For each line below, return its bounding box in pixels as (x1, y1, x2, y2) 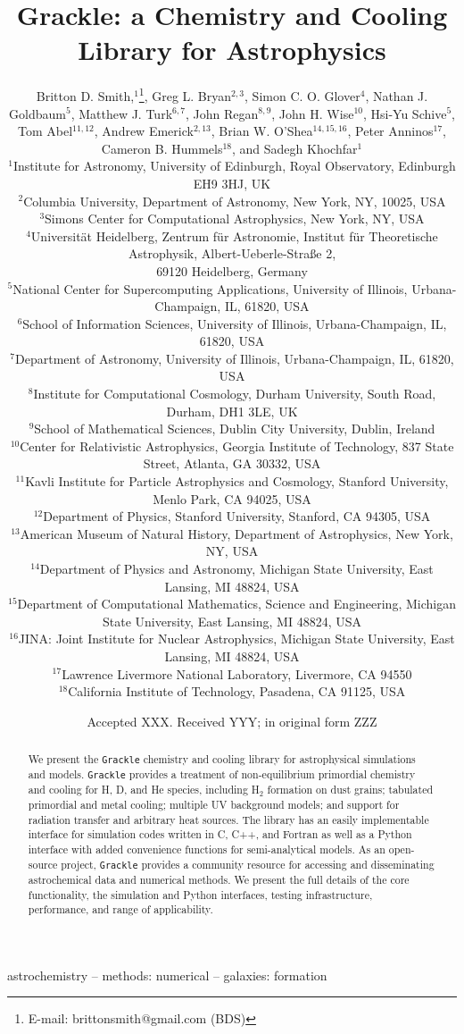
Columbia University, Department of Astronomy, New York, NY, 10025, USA (23, 191, 446, 210)
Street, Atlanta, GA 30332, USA (143, 454, 321, 473)
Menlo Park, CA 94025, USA (153, 489, 311, 508)
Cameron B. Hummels (101, 139, 223, 157)
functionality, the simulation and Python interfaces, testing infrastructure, (28, 887, 373, 902)
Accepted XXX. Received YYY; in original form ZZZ (87, 711, 377, 730)
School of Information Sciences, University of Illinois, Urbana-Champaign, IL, (22, 314, 447, 332)
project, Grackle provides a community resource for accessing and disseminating (61, 856, 435, 871)
